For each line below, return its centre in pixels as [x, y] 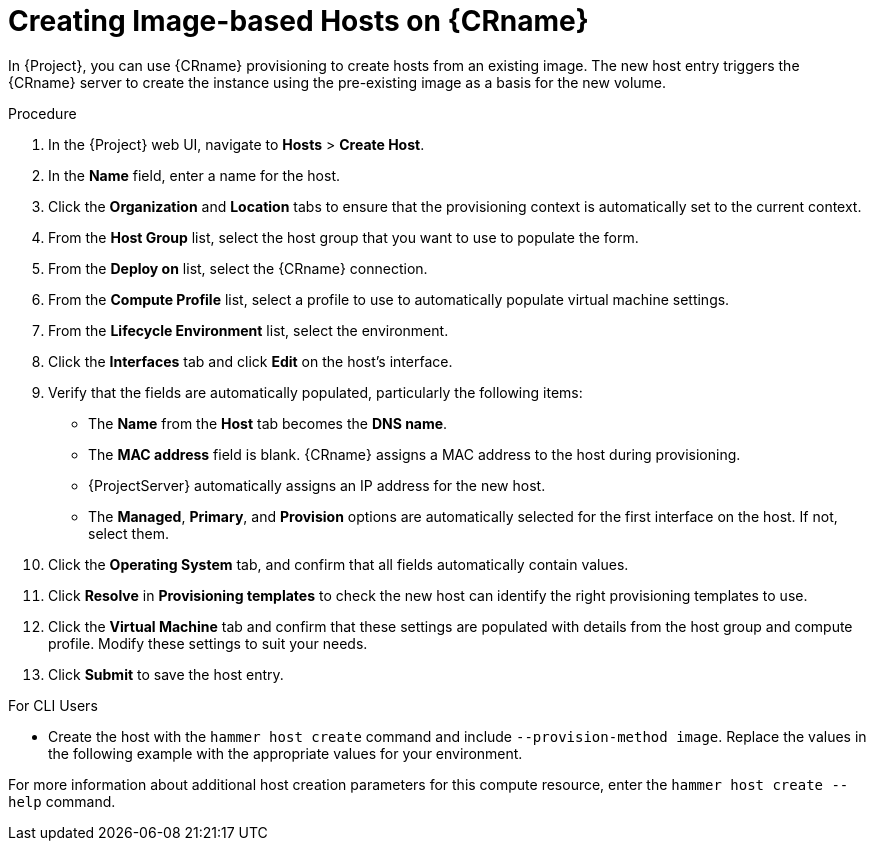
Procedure [42, 113]
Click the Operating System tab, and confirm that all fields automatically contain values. [338, 564]
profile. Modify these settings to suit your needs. [208, 643]
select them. [128, 533]
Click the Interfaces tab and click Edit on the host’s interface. [250, 361]
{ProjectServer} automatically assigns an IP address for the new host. [317, 485]
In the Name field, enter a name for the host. [194, 175]
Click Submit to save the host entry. [166, 674]
